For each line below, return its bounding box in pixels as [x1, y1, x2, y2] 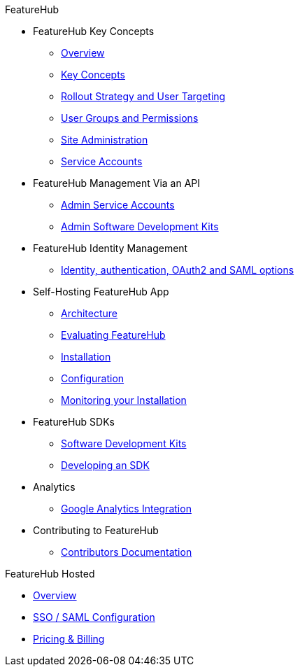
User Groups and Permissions [61, 112, 199, 124]
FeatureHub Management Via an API [33, 177, 201, 189]
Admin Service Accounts [61, 199, 175, 211]
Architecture [61, 307, 118, 319]
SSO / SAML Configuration [33, 611, 155, 623]
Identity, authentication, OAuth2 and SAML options [61, 264, 294, 276]
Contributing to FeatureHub [33, 524, 159, 536]
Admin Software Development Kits [61, 220, 219, 232]
